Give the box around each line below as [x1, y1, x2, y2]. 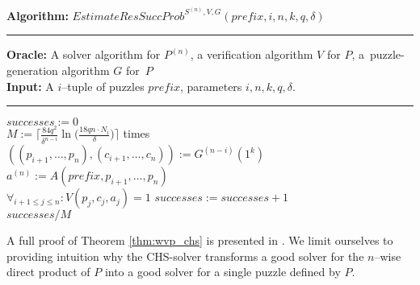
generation [6, 62, 58, 78]
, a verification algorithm [190, 46, 313, 63]
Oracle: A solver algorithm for [6, 46, 161, 63]
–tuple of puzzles [61, 77, 145, 94]
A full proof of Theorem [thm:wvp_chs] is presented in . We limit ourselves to [6, 232, 393, 249]
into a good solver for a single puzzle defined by [104, 263, 341, 280]
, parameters [180, 77, 242, 94]
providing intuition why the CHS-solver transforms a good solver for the [6, 247, 364, 264]
